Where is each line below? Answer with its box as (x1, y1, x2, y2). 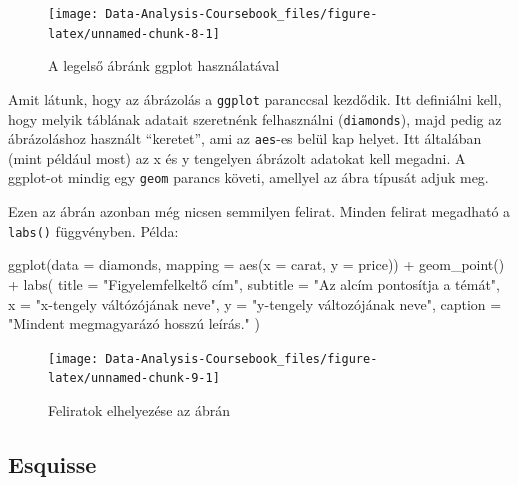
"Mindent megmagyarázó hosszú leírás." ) (8, 313, 260, 334)
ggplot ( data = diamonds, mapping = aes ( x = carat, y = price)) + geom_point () (8, 254, 505, 275)
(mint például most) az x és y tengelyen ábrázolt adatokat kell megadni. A (8, 147, 466, 168)
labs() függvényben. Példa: (8, 220, 179, 241)
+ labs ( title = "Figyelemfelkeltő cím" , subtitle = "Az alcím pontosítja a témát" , (8, 273, 500, 294)
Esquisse (8, 449, 97, 480)
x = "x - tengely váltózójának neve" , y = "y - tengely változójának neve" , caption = (8, 293, 502, 314)
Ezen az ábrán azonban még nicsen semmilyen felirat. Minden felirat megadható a (8, 201, 511, 222)
